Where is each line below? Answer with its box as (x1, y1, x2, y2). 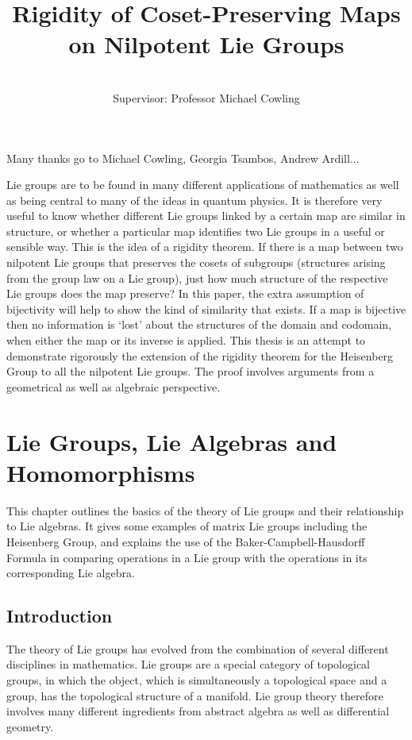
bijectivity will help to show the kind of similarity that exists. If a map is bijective (6, 300, 406, 317)
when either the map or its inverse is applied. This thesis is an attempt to (6, 332, 366, 349)
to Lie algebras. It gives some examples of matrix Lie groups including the (6, 518, 368, 534)
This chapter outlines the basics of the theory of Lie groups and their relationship (6, 502, 404, 518)
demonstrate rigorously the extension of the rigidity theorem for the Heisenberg (6, 347, 394, 364)
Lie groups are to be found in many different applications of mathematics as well (6, 176, 399, 193)
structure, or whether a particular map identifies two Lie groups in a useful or (6, 222, 385, 239)
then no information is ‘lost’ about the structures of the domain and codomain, (6, 316, 392, 333)
